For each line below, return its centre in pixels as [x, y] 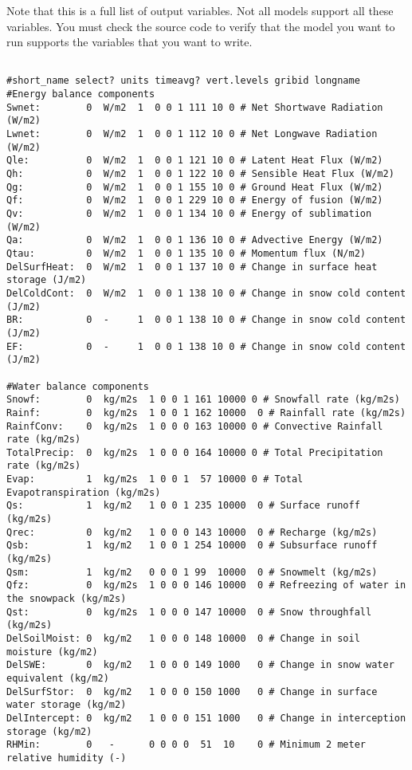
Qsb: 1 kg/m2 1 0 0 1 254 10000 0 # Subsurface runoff [192, 546]
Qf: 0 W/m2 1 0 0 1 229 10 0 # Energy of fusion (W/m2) [195, 200]
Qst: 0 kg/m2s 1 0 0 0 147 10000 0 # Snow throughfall [189, 612]
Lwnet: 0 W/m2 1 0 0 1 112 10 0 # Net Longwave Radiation [192, 134]
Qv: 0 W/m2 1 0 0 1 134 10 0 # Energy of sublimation [189, 214]
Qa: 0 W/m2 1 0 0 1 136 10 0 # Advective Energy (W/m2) [195, 240]
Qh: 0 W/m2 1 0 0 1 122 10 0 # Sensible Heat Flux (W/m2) [200, 174]
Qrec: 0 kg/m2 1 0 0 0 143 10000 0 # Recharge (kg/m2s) [192, 532]
